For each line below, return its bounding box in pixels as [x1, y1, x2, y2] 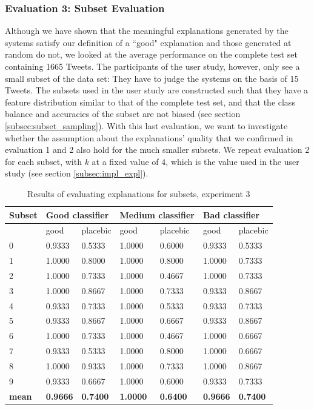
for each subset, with [5, 155, 82, 167]
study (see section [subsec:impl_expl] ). [5, 167, 149, 180]
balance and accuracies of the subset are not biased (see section [5, 107, 241, 120]
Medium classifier [119, 208, 195, 221]
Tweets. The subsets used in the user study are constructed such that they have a [5, 84, 309, 96]
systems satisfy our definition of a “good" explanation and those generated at [5, 36, 292, 49]
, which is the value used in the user [165, 155, 299, 167]
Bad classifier [202, 208, 260, 221]
